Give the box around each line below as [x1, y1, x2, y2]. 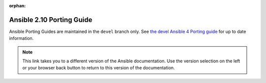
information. [9, 35, 34, 41]
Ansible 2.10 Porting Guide [9, 15, 93, 24]
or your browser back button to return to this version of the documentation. [22, 65, 175, 71]
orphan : [9, 3, 26, 8]
